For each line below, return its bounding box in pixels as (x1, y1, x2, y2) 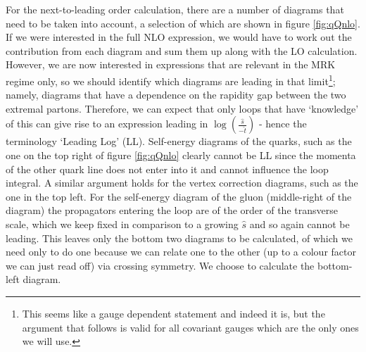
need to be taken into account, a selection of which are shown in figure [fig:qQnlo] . (6, 15, 360, 30)
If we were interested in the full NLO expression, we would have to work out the (6, 30, 352, 44)
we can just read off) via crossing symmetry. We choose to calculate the (6, 258, 315, 272)
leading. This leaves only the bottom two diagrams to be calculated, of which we (6, 230, 353, 245)
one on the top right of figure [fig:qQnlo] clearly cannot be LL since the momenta (6, 148, 356, 162)
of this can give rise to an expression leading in (6, 116, 208, 131)
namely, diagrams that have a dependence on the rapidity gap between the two (6, 87, 346, 102)
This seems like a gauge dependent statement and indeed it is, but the (22, 306, 325, 320)
